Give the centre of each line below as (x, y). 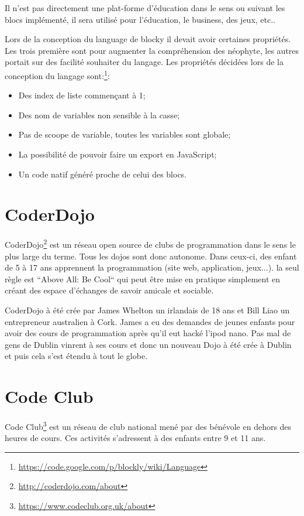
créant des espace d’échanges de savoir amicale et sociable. (109, 290)
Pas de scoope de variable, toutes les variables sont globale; (125, 134)
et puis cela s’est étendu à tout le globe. (76, 356)
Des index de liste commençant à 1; (82, 95)
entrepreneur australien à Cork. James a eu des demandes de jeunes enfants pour (150, 321)
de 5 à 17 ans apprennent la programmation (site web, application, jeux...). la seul (152, 267)
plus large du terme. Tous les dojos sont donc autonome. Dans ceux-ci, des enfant (151, 256)
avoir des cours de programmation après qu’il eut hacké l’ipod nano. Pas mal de (148, 333)
